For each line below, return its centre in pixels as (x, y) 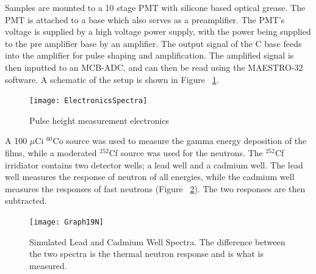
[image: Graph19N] (66, 222)
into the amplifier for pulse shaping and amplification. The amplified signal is (149, 55)
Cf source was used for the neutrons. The (186, 153)
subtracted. (26, 200)
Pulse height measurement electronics (99, 120)
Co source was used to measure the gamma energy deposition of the (180, 141)
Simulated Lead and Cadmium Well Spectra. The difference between (157, 241)
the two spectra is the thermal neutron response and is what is (147, 254)
